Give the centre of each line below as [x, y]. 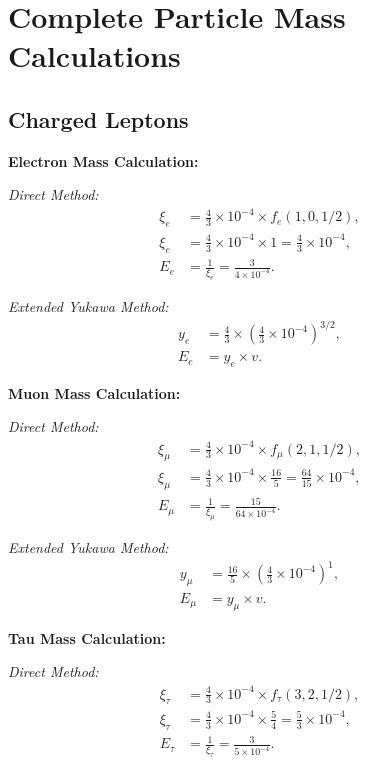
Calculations [94, 55]
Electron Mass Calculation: [103, 160]
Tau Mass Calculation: [87, 637]
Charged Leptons [98, 118]
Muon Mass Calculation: [94, 392]
